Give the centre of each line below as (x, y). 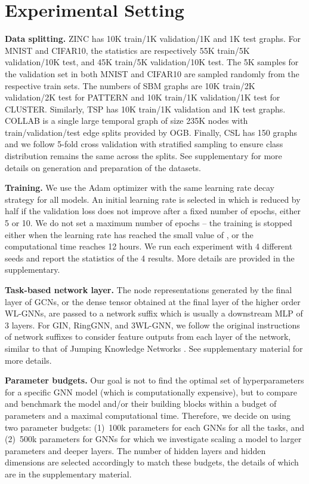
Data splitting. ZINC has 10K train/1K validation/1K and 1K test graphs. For (153, 39)
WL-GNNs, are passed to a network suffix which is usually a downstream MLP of (154, 313)
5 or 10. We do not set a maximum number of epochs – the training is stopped (149, 223)
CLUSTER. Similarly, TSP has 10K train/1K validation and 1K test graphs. (145, 109)
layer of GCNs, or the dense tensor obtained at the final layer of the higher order (153, 301)
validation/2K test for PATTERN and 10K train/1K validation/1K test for (143, 97)
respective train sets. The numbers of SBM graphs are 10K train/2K (130, 85)
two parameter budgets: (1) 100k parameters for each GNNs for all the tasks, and (154, 427)
